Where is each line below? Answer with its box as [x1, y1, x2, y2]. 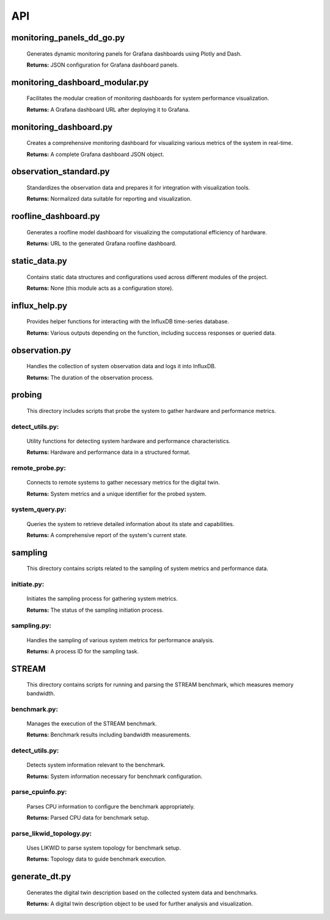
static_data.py [11, 256, 67, 266]
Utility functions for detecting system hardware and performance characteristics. [26, 437, 231, 445]
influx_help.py [11, 300, 67, 311]
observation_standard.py [11, 166, 110, 177]
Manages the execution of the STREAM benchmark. [26, 719, 157, 727]
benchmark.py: [11, 705, 58, 713]
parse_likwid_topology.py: [11, 829, 92, 837]
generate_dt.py [11, 872, 71, 882]
